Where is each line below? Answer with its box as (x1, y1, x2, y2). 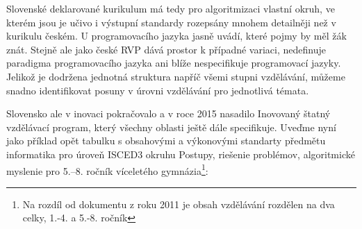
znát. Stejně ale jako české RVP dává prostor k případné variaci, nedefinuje (6, 42, 326, 56)
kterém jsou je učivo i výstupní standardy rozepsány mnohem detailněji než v (6, 15, 336, 29)
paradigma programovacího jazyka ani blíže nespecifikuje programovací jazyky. (6, 56, 341, 70)
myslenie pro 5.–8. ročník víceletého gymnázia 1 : (6, 161, 208, 178)
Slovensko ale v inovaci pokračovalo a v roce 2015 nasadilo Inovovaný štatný (6, 106, 331, 121)
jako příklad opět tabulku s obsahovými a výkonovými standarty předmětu (6, 133, 326, 148)
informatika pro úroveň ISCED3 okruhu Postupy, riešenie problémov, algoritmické (6, 146, 355, 161)
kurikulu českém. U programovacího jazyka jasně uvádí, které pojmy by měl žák (6, 28, 347, 43)
